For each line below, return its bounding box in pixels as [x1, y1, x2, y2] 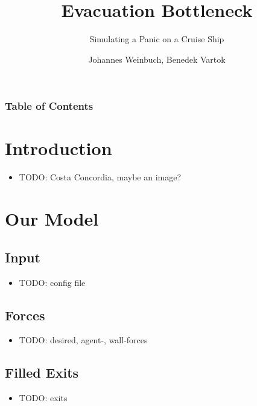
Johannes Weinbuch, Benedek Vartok [88, 52, 226, 65]
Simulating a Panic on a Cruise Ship [89, 33, 224, 45]
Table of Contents [5, 98, 94, 113]
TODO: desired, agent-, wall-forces [19, 334, 148, 346]
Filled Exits [5, 363, 79, 382]
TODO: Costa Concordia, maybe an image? [19, 171, 182, 183]
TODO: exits [19, 392, 68, 404]
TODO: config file [19, 276, 86, 288]
